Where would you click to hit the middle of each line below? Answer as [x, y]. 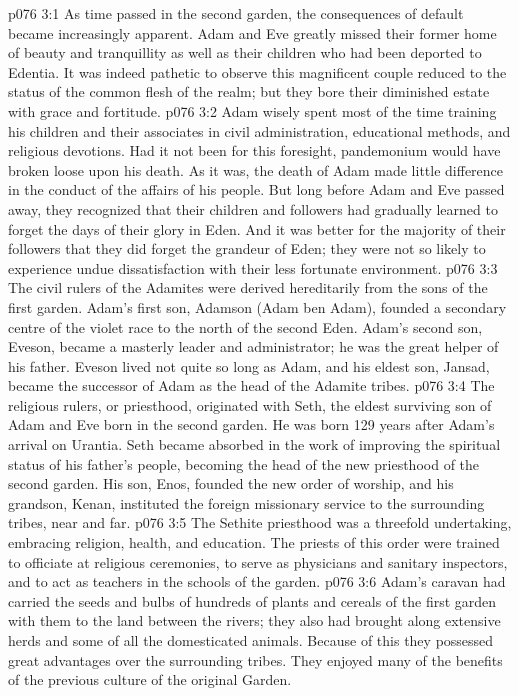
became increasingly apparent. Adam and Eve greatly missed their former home [252, 32]
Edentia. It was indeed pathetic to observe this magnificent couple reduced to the [257, 71]
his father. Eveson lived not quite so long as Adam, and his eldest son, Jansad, [249, 365]
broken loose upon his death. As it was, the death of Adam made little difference [256, 169]
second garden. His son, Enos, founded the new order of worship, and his [231, 483]
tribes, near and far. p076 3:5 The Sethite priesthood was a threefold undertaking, [260, 522]
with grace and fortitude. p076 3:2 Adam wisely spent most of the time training [252, 110]
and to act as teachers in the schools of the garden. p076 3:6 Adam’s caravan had [257, 581]
